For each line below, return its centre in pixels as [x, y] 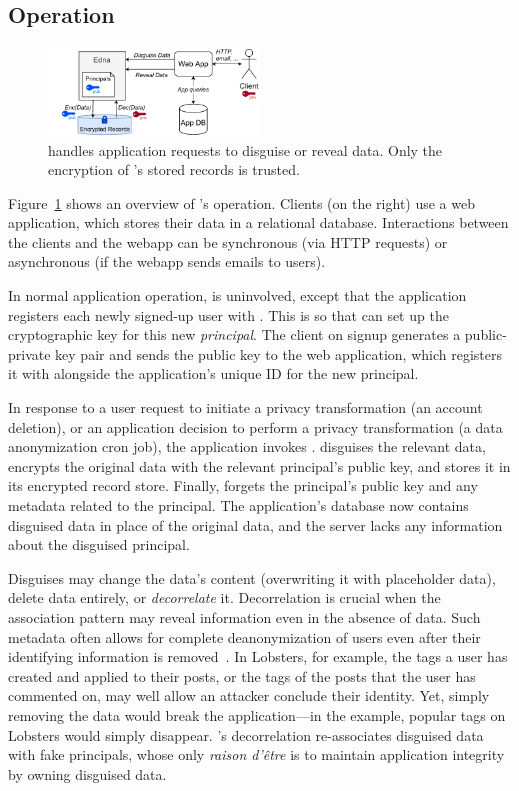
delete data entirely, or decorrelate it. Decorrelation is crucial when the [224, 597]
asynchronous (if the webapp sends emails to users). [167, 261]
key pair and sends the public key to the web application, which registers [278, 353]
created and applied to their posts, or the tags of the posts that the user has [242, 675]
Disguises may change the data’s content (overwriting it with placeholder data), [252, 577]
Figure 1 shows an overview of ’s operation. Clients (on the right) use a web [241, 202]
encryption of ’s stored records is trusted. [174, 169]
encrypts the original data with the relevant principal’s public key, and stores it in [259, 465]
